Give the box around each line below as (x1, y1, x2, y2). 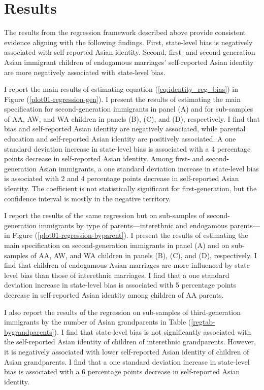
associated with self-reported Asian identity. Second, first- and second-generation (4, 47, 255, 57)
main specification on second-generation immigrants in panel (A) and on (4, 240, 229, 250)
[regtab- (191, 316, 215, 327)
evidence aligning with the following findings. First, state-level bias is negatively (4, 37, 253, 47)
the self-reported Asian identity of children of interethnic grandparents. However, (4, 336, 256, 347)
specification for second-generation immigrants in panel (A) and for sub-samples (4, 103, 253, 114)
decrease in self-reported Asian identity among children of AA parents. (4, 289, 224, 300)
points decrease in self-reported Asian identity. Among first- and (4, 153, 204, 164)
